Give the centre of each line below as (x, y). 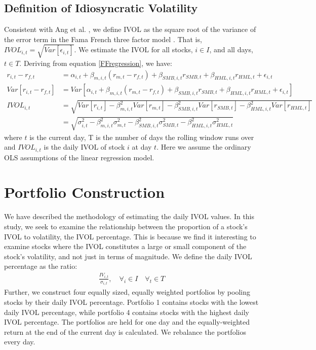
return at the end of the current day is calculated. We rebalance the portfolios (125, 331)
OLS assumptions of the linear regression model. (79, 157)
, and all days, (231, 49)
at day (142, 147)
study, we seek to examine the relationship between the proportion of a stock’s (126, 226)
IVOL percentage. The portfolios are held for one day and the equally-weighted (127, 322)
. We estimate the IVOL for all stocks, (133, 49)
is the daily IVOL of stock (84, 147)
